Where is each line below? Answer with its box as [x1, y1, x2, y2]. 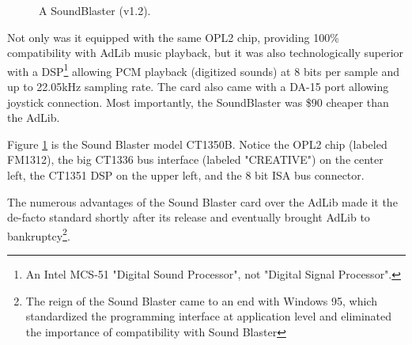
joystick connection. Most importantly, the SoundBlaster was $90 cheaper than [7, 93, 389, 110]
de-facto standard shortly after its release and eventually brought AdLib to [7, 209, 370, 226]
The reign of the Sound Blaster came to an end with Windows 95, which [25, 292, 377, 309]
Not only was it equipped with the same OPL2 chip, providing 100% [7, 28, 339, 45]
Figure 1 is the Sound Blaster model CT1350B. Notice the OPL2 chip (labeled [7, 135, 387, 152]
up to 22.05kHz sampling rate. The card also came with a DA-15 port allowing [7, 78, 389, 95]
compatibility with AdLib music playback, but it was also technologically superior [7, 44, 404, 61]
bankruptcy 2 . [7, 225, 70, 244]
